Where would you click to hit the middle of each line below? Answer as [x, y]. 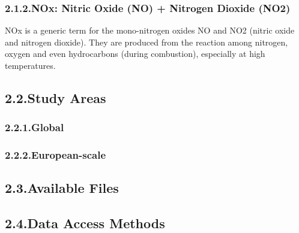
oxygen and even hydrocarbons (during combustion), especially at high [135, 54]
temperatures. [30, 65]
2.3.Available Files [62, 188]
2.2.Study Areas [56, 97]
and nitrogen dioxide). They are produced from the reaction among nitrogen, [146, 42]
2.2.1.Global [35, 127]
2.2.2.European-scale [56, 155]
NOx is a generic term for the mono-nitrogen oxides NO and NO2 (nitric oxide [150, 30]
